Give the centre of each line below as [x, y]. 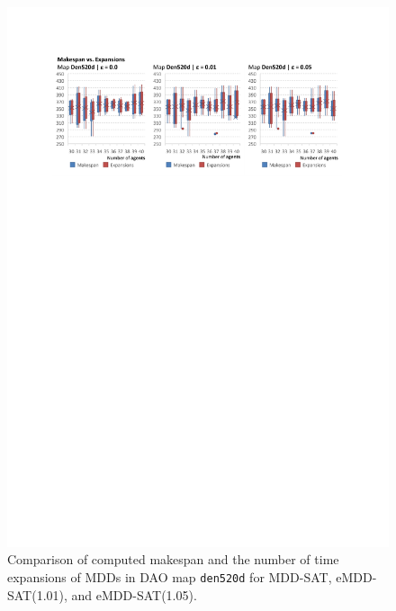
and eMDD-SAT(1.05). [134, 594]
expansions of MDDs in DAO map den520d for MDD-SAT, [170, 576]
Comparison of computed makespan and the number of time [173, 559]
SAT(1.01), [37, 594]
